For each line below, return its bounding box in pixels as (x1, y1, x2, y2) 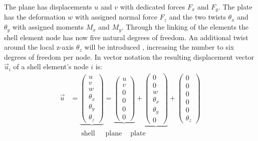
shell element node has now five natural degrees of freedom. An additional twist (4, 32, 248, 42)
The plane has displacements (4, 2, 92, 12)
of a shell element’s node (13, 61, 89, 72)
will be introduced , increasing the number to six (84, 42, 234, 52)
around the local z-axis (4, 42, 74, 52)
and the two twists (169, 12, 226, 22)
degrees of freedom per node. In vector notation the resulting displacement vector (4, 51, 254, 62)
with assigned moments (12, 22, 84, 32)
